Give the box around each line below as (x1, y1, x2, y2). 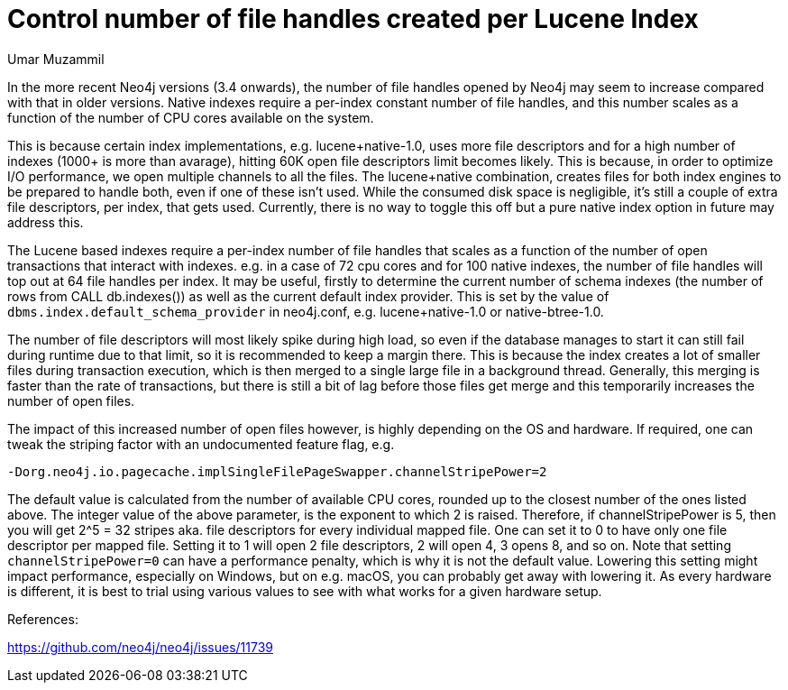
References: (7, 611, 78, 627)
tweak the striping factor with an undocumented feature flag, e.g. (7, 436, 395, 452)
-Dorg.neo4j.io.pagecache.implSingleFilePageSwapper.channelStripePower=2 (7, 464, 547, 479)
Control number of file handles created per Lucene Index (7, 4, 699, 34)
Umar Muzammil (7, 51, 105, 67)
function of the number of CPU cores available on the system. (7, 109, 374, 125)
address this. (7, 214, 84, 230)
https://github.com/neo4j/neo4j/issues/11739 (7, 639, 274, 655)
